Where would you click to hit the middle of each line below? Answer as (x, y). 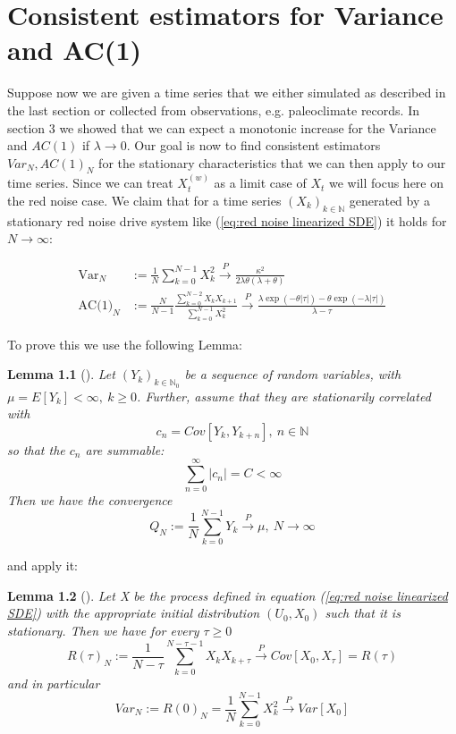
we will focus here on (386, 183)
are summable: (125, 449)
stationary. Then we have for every (103, 630)
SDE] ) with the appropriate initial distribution (134, 613)
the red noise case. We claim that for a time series (144, 200)
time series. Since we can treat (90, 183)
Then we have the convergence (90, 500)
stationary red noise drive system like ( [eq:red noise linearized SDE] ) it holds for (227, 220)
